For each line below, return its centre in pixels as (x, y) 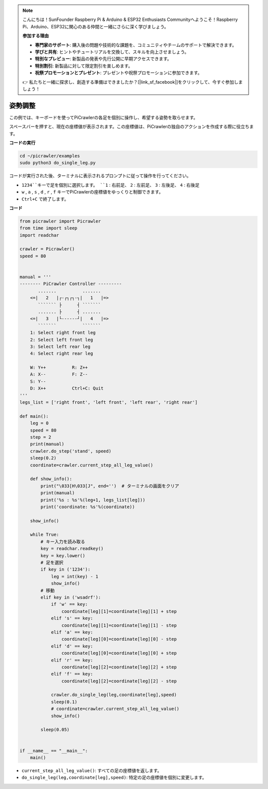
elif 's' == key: (72, 618)
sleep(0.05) (55, 730)
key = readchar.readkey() (72, 549)
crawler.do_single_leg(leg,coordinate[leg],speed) (114, 695)
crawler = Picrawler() (47, 249)
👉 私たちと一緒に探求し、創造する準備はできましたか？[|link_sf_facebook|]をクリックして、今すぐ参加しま (133, 82)
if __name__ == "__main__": (54, 751)
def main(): (34, 416)
